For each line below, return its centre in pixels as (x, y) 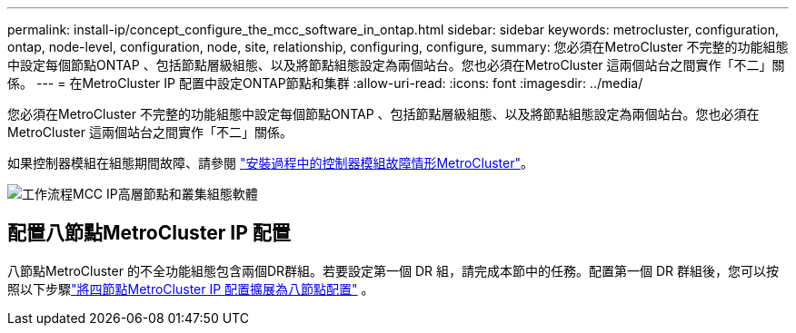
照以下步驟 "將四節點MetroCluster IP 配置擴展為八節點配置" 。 (191, 289)
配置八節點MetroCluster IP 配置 (149, 233)
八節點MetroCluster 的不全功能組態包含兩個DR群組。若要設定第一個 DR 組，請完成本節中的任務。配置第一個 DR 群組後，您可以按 (393, 270)
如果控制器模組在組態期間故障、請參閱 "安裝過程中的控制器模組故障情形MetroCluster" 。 (270, 163)
